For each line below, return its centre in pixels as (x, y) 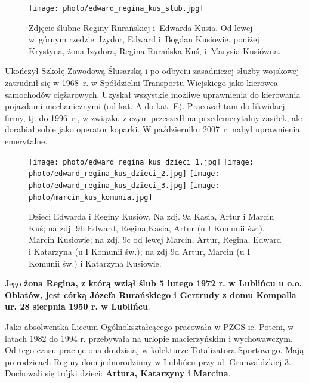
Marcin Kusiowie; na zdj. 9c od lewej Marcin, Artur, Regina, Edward (155, 240)
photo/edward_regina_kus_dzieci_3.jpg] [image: (124, 185)
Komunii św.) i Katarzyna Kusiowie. (95, 263)
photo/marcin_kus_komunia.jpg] (91, 197)
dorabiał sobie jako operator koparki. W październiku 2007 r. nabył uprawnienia (152, 129)
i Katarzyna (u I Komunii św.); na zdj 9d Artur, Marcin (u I (140, 251)
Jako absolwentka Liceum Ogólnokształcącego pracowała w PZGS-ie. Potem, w (149, 326)
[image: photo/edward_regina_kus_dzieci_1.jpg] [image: (141, 162)
